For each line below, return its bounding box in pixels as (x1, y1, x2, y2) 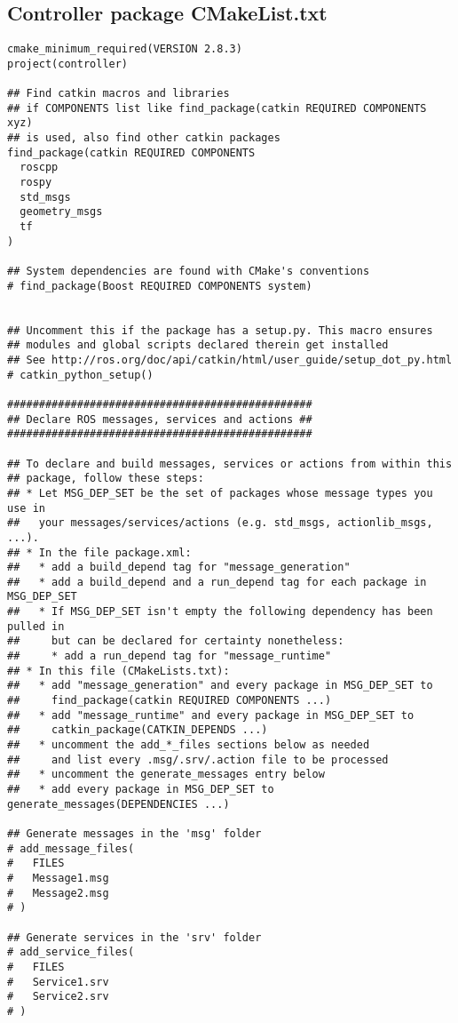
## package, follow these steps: (7, 472, 204, 485)
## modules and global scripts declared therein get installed (7, 339, 389, 352)
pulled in (7, 619, 65, 633)
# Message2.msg (7, 886, 109, 899)
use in (7, 501, 45, 515)
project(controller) (7, 57, 129, 70)
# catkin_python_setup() (7, 368, 154, 381)
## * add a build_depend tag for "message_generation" (7, 561, 351, 574)
